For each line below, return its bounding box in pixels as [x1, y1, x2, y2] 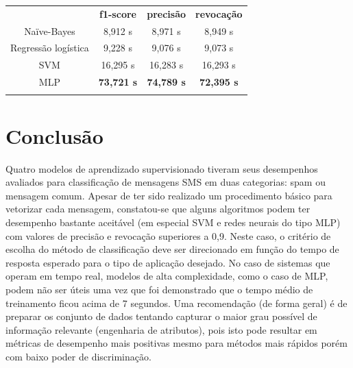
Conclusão [5, 121, 104, 149]
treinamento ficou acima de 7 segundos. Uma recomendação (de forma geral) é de [5, 295, 348, 310]
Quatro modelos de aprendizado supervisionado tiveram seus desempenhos [5, 161, 318, 175]
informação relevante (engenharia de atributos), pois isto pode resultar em [5, 322, 317, 336]
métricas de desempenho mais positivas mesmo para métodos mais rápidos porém [5, 336, 348, 350]
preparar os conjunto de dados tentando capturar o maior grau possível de [5, 309, 317, 323]
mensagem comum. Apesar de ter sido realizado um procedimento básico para [5, 188, 332, 202]
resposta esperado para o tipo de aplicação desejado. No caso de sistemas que [5, 255, 330, 269]
